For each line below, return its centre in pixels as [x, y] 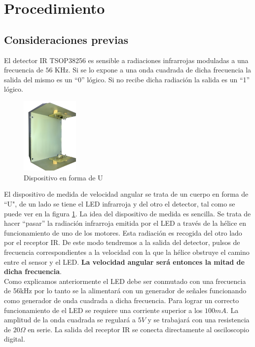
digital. [15, 339]
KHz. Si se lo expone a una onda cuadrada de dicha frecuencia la [153, 70]
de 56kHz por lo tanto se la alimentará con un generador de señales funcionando [125, 291]
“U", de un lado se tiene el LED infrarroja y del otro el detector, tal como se [120, 204]
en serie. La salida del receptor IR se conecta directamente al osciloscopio [138, 329]
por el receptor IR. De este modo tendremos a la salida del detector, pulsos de [122, 242]
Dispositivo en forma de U [63, 177]
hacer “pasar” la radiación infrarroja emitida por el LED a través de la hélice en [125, 223]
